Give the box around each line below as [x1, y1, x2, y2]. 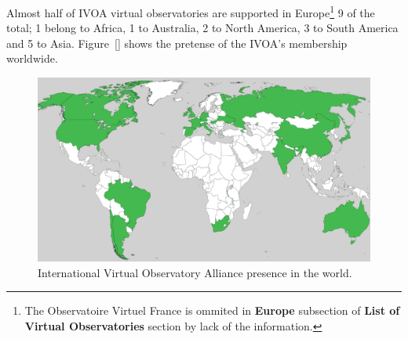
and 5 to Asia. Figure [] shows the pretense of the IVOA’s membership [6, 34, 348, 51]
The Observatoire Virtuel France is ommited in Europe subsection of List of [24, 302, 400, 319]
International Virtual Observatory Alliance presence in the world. [38, 264, 352, 280]
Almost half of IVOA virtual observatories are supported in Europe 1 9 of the [6, 2, 375, 20]
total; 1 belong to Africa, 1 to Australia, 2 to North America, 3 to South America [6, 20, 399, 36]
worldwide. [6, 50, 58, 67]
